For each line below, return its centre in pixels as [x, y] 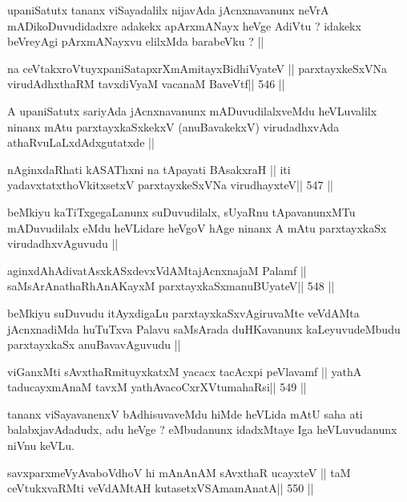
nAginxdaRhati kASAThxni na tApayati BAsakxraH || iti [149, 169]
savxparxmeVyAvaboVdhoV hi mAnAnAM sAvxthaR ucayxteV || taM [179, 472]
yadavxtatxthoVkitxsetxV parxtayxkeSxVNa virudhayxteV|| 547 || [171, 185]
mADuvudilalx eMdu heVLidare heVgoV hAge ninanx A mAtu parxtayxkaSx [197, 227]
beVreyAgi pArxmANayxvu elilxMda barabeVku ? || [136, 41]
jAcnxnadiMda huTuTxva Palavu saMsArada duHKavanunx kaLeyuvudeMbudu [204, 328]
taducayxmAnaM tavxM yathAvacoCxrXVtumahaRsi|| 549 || [157, 387]
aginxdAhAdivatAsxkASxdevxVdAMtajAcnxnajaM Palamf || [157, 270]
